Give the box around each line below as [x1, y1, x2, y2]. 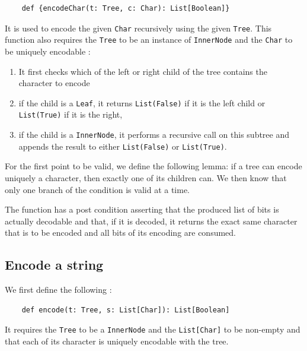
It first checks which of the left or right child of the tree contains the [18, 65, 267, 77]
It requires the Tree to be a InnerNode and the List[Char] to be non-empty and [5, 323, 300, 336]
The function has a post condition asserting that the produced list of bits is [5, 203, 279, 216]
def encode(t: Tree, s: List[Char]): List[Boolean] [21, 305, 230, 314]
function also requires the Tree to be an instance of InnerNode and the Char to [5, 33, 293, 46]
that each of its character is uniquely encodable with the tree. [5, 334, 229, 347]
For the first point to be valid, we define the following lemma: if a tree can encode [5, 160, 302, 172]
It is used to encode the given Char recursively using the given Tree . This [5, 21, 272, 34]
